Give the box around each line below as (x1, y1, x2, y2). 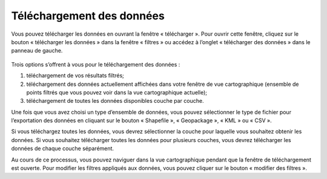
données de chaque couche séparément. (11, 145, 114, 152)
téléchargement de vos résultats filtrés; (26, 72, 124, 79)
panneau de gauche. (11, 47, 63, 54)
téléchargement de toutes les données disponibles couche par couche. (26, 97, 204, 105)
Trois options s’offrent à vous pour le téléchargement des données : (11, 60, 180, 68)
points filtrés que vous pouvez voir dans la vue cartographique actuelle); (26, 88, 207, 96)
